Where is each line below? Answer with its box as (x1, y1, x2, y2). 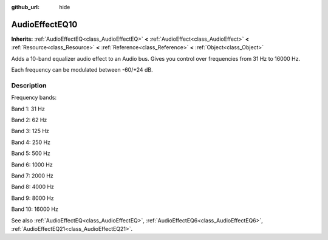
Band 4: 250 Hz (11, 139, 51, 146)
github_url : (11, 4, 39, 10)
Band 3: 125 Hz (11, 128, 50, 135)
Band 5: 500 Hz (11, 149, 51, 157)
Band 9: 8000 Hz (11, 194, 54, 202)
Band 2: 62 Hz (11, 116, 47, 123)
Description (11, 81, 47, 89)
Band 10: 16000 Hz (11, 205, 59, 213)
